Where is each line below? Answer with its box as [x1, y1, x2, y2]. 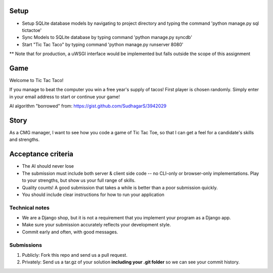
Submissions [9, 241, 42, 248]
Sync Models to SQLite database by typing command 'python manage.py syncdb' [22, 34, 192, 41]
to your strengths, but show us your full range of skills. [22, 177, 136, 183]
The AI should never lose [22, 163, 74, 169]
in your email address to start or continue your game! [9, 94, 120, 100]
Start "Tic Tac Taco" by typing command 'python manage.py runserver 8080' [22, 41, 184, 48]
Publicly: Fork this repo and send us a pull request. [22, 252, 127, 258]
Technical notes [9, 204, 50, 211]
